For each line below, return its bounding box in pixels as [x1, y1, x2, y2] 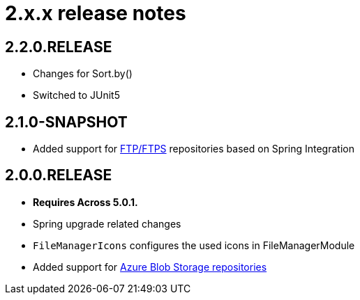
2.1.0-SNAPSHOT [5, 113, 128, 131]
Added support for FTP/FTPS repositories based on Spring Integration [33, 143, 354, 155]
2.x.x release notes [5, 1, 186, 25]
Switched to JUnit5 [33, 89, 120, 102]
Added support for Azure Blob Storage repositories [33, 260, 267, 273]
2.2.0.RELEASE [5, 38, 112, 56]
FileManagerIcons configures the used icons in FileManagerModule [33, 239, 355, 251]
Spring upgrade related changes [33, 217, 181, 230]
